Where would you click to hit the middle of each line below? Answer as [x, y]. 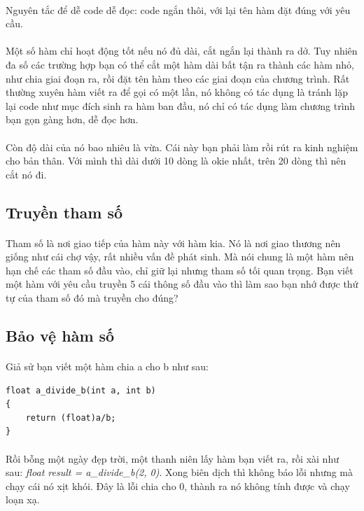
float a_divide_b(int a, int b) [81, 390]
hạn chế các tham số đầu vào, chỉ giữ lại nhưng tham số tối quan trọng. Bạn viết [180, 270]
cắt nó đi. [26, 174]
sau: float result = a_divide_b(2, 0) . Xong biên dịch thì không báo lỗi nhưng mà [180, 472]
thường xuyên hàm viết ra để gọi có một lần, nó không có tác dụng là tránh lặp [177, 92]
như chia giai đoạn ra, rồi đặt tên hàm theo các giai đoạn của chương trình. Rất [178, 78]
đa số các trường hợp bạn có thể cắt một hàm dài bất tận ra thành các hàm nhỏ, [180, 64]
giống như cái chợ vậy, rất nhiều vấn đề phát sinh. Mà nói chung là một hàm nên [180, 257]
